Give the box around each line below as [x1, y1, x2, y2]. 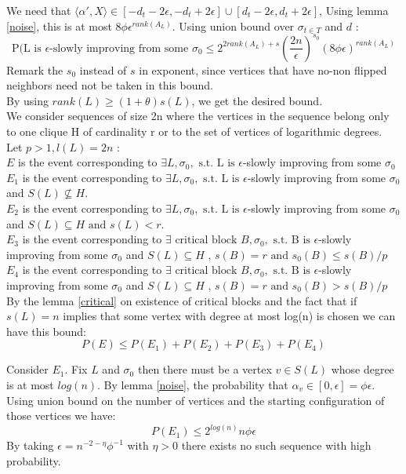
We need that [6, 2, 71, 18]
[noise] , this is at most [6, 17, 112, 34]
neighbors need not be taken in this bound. [6, 77, 213, 93]
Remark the [6, 61, 63, 78]
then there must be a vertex [137, 361, 272, 377]
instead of [79, 61, 127, 78]
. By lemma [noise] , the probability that [97, 376, 288, 392]
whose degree [331, 361, 394, 377]
